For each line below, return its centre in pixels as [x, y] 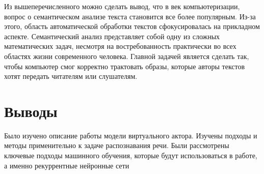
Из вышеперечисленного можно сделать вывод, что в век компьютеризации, [122, 6]
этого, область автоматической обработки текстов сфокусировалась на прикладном [132, 26]
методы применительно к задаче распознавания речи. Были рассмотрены [117, 145]
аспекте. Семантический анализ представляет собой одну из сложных [112, 36]
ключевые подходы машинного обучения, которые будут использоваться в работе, [131, 155]
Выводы [31, 111]
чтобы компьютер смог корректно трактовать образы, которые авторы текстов [125, 66]
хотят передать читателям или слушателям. [71, 76]
